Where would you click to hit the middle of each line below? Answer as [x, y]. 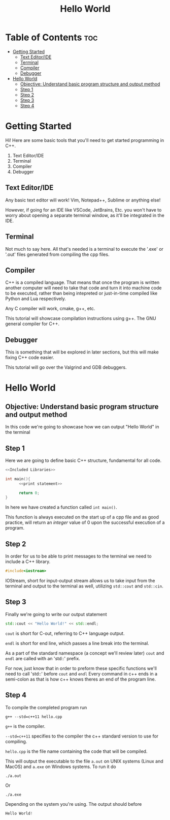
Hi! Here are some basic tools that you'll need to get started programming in [85, 140]
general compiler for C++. [32, 324]
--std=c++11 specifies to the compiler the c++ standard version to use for [82, 736]
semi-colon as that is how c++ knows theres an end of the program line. [81, 679]
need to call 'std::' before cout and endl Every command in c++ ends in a [81, 673]
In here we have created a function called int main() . [61, 507]
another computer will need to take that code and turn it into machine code [83, 288]
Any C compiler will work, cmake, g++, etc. [50, 309]
